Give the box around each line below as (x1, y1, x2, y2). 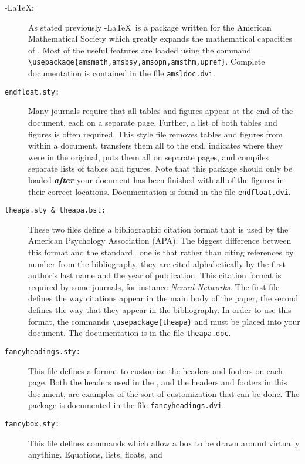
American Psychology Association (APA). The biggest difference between (28, 234, 292, 247)
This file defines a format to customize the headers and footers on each (28, 364, 283, 376)
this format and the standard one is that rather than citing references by (28, 246, 294, 258)
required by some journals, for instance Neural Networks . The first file (28, 280, 280, 292)
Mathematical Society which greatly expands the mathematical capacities (28, 32, 293, 45)
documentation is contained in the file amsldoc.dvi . (28, 67, 215, 79)
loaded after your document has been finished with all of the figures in (28, 173, 284, 186)
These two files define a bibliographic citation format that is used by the (28, 223, 289, 235)
